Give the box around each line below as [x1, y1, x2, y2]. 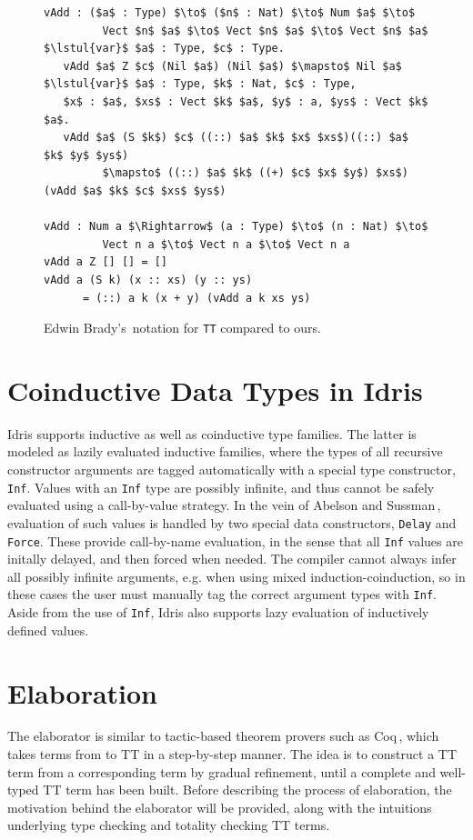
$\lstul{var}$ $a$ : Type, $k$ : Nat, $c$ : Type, [44, 77, 357, 91]
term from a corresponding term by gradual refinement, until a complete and [7, 762, 436, 781]
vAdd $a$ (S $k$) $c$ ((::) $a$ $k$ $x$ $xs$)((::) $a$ [63, 131, 408, 145]
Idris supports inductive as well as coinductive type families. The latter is [7, 424, 417, 443]
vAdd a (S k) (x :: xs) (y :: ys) [44, 273, 253, 286]
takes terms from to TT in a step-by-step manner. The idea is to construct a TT [7, 745, 458, 764]
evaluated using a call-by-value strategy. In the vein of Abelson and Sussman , [7, 495, 441, 515]
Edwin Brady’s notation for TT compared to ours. [44, 318, 321, 337]
